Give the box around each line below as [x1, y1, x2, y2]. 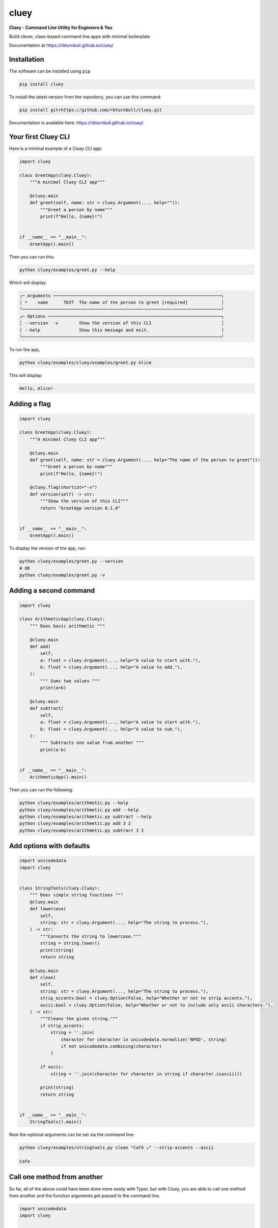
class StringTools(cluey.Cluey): [19, 886, 100, 891]
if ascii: [40, 1064, 64, 1070]
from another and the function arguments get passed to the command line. [9, 1193, 161, 1199]
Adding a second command [9, 586, 95, 595]
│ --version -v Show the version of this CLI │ [19, 320, 224, 326]
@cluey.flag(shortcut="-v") [29, 484, 98, 490]
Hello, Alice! [19, 386, 54, 391]
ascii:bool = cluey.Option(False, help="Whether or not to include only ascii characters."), [40, 1002, 274, 1008]
